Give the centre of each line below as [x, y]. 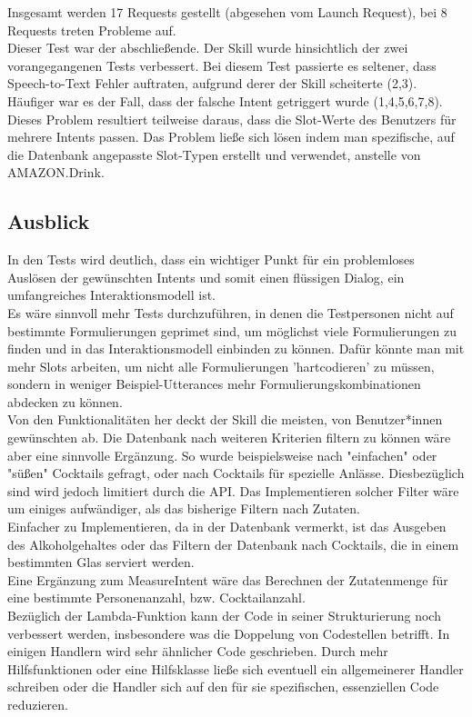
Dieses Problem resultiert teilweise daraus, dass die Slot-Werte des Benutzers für [232, 119]
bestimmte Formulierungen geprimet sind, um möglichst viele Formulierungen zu [232, 330]
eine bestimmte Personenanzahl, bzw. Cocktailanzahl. [156, 597]
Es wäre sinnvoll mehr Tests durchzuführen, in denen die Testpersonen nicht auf [231, 312]
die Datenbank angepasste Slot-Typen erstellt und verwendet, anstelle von [214, 154]
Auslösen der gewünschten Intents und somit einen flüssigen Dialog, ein [206, 277]
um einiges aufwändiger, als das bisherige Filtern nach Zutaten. [184, 508]
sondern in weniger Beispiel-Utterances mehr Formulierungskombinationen [214, 384]
